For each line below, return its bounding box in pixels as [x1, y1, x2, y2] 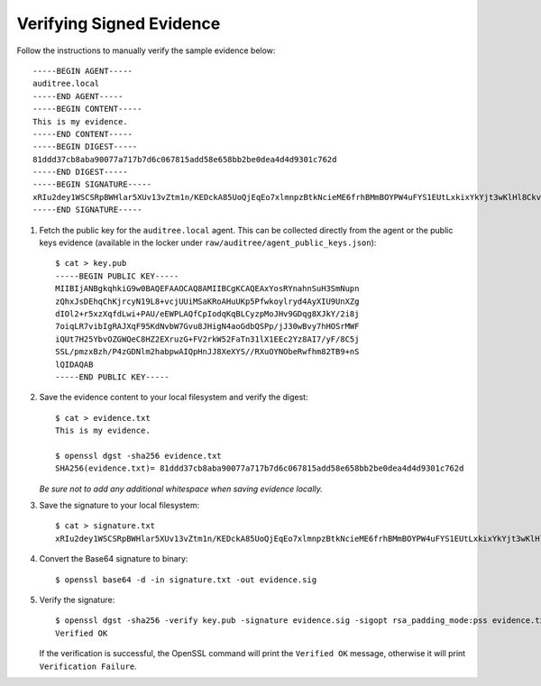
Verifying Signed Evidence [16, 14, 221, 33]
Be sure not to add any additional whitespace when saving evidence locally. [39, 483, 324, 494]
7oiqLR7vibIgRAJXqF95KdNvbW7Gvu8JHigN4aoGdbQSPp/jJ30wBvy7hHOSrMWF [55, 321, 360, 332]
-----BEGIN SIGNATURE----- [32, 179, 152, 189]
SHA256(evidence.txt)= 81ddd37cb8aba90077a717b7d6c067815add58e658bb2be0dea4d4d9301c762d [55, 463, 464, 473]
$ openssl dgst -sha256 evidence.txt [55, 451, 223, 461]
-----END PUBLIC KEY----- [55, 371, 170, 382]
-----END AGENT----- [32, 91, 124, 101]
